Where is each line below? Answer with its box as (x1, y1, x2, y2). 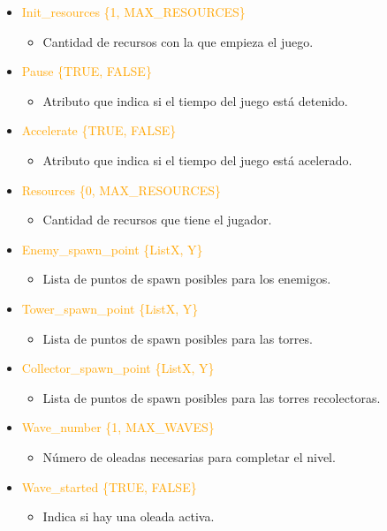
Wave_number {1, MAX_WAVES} (21, 418, 215, 436)
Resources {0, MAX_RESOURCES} (21, 180, 221, 199)
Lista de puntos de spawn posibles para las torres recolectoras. (42, 388, 381, 406)
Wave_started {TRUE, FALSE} (21, 477, 197, 496)
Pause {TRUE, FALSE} (21, 62, 152, 80)
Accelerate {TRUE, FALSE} (21, 121, 177, 140)
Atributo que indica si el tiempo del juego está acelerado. (42, 150, 353, 169)
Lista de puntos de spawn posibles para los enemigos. (42, 269, 331, 288)
